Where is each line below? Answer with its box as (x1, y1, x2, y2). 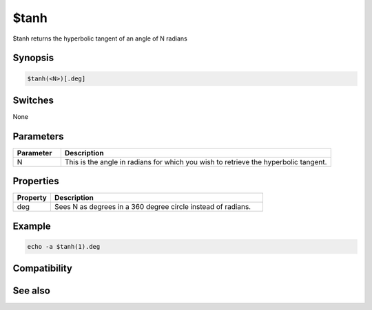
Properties (12, 175, 59, 187)
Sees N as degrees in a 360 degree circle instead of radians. (54, 202, 251, 212)
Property (17, 193, 48, 203)
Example (12, 220, 51, 232)
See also (12, 285, 51, 296)
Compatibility (12, 263, 72, 274)
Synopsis (12, 52, 54, 64)
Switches (12, 94, 54, 106)
